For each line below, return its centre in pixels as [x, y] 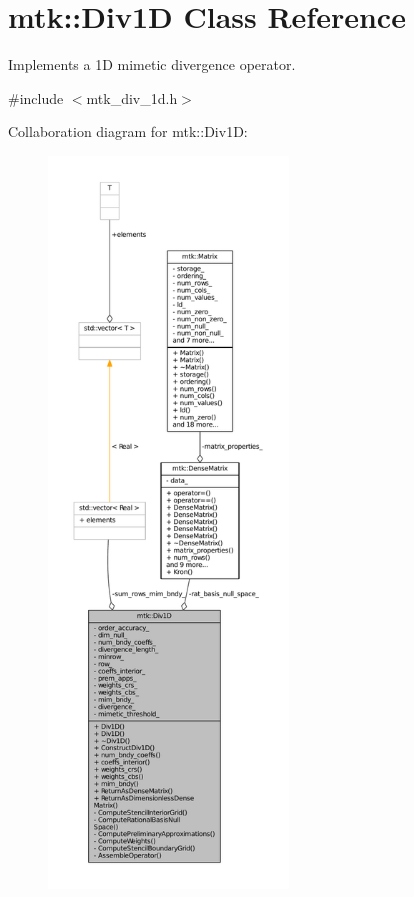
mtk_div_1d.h [132, 97]
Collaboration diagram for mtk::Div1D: [128, 131]
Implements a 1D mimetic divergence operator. [152, 64]
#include [36, 97]
